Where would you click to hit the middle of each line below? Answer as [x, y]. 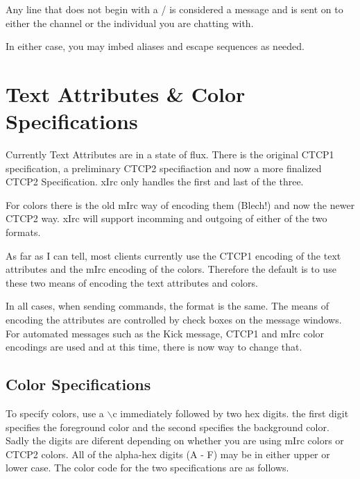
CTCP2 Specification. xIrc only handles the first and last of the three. [155, 182]
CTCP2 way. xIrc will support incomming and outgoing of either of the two [166, 218]
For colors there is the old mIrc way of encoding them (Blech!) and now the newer [180, 204]
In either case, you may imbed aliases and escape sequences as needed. [155, 46]
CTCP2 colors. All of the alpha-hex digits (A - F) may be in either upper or [168, 454]
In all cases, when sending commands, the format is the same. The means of [168, 306]
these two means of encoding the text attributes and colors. [132, 282]
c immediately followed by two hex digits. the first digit [231, 413]
